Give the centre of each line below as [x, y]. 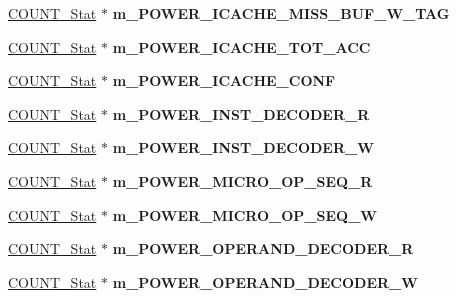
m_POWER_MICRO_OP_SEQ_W [244, 214]
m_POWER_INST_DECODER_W [243, 147]
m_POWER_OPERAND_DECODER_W [265, 281]
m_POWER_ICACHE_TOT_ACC [241, 46]
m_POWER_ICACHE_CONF [224, 80]
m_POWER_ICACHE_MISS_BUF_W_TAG [281, 13]
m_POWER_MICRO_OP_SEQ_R [242, 180]
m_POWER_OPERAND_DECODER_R [263, 248]
